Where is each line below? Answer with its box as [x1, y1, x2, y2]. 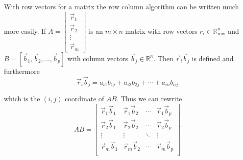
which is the [4, 93, 40, 104]
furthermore [4, 66, 40, 76]
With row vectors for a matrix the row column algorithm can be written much [4, 1, 239, 11]
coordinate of [65, 93, 104, 104]
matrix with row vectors [125, 25, 197, 36]
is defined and [192, 53, 234, 63]
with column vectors [67, 53, 128, 63]
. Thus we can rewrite [117, 93, 182, 104]
